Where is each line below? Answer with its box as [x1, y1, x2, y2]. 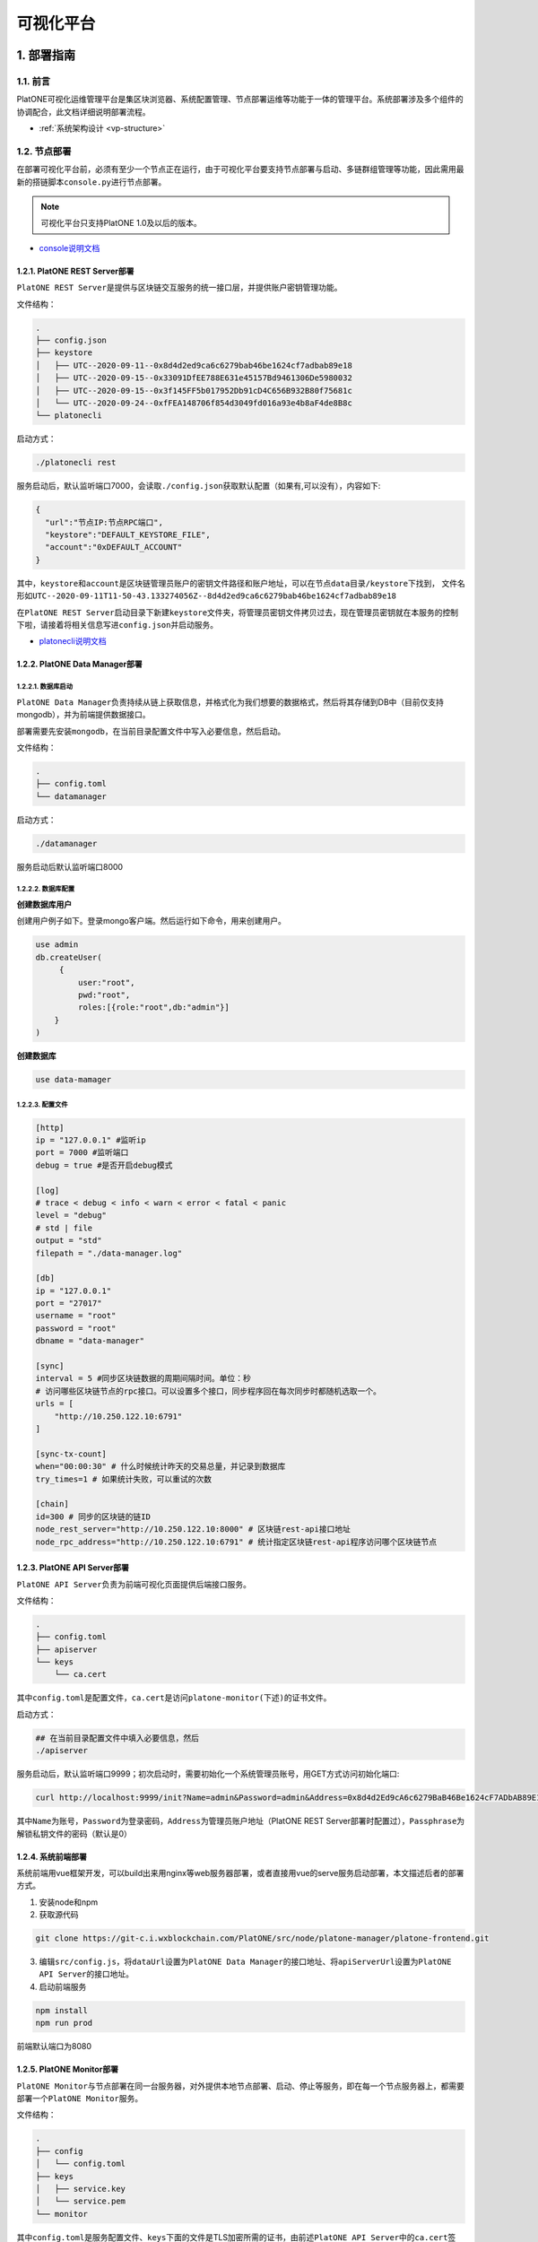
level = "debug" [35, 1211, 108, 1221]
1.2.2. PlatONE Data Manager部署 [16, 659, 143, 670]
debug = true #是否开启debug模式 [35, 1160, 173, 1170]
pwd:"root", [77, 989, 131, 1000]
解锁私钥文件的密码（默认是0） [16, 1828, 132, 1838]
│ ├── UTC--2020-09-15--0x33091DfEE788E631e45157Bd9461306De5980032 [35, 373, 353, 383]
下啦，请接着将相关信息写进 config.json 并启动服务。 [16, 619, 219, 630]
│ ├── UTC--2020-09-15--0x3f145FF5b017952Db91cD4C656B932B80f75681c [35, 386, 353, 395]
